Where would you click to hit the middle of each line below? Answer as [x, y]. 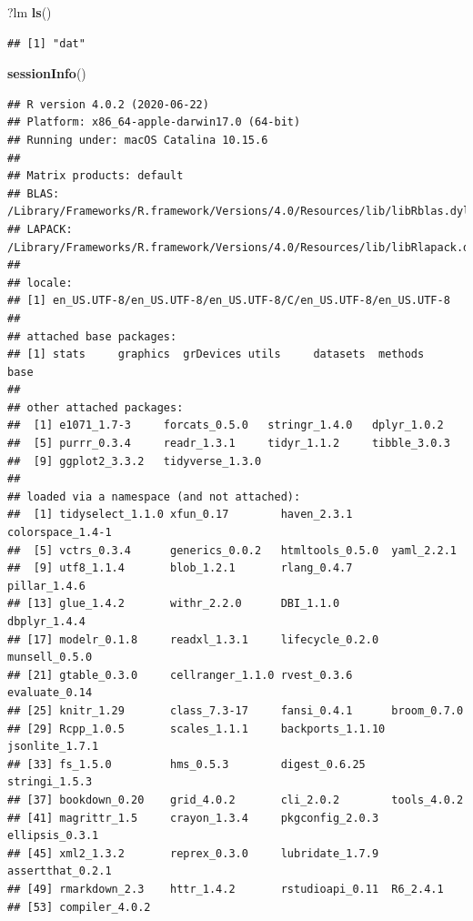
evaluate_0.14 [50, 693]
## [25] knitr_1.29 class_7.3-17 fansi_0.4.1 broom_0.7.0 [236, 710]
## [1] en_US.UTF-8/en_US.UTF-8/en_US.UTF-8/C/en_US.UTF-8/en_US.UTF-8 [229, 301]
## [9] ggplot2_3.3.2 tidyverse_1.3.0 [135, 461]
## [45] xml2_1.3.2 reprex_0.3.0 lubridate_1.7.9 [193, 853]
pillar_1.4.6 [46, 586]
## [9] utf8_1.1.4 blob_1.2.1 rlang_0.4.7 [180, 568]
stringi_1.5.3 [50, 782]
